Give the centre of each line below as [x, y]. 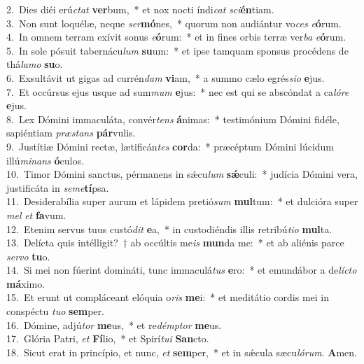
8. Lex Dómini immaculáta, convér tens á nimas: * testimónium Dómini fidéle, [173, 119]
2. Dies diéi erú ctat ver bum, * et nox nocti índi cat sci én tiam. [140, 9]
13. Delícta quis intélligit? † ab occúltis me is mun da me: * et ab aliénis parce [175, 243]
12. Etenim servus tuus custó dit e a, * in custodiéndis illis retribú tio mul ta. [169, 229]
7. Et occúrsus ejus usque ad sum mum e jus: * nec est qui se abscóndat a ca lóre [178, 91]
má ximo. [26, 283]
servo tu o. [28, 256]
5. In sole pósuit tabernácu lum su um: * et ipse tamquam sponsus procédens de [177, 50]
